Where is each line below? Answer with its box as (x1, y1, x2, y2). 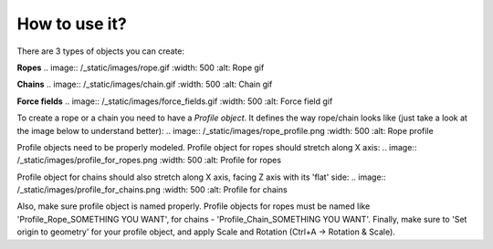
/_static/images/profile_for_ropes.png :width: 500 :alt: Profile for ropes (16, 155, 282, 166)
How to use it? (16, 14, 127, 34)
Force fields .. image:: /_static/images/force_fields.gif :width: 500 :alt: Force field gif (16, 96, 333, 107)
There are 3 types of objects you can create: (16, 46, 185, 57)
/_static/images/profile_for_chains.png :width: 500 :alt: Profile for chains (16, 184, 288, 195)
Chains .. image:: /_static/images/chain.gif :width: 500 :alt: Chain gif (16, 78, 273, 90)
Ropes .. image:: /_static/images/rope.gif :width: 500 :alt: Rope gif (16, 62, 265, 73)
